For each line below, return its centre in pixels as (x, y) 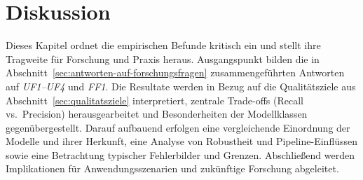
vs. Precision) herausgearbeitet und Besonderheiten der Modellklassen (157, 114)
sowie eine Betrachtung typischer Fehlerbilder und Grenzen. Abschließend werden (180, 154)
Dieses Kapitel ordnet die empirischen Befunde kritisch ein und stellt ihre (163, 45)
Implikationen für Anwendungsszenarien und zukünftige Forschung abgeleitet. (172, 168)
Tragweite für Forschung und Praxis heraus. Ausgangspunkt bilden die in (163, 58)
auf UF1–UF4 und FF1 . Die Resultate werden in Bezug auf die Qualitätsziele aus (181, 86)
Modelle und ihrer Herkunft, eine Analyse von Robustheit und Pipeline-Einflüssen (181, 141)
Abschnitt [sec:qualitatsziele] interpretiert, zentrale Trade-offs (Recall (155, 100)
